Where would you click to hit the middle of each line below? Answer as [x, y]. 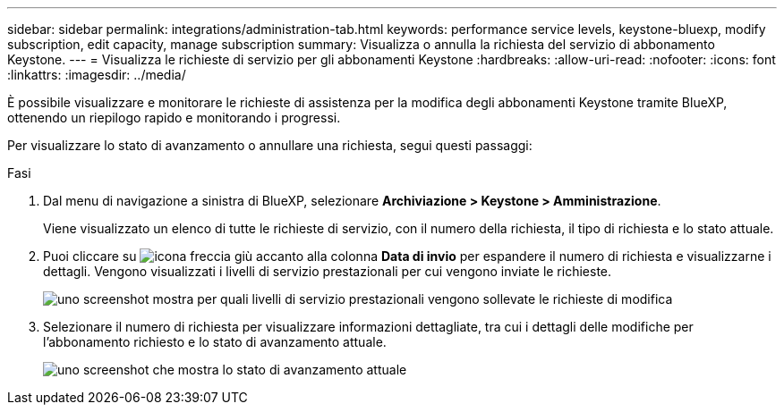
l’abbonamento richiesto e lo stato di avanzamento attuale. [215, 342]
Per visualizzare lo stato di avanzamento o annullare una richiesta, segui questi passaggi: [270, 145]
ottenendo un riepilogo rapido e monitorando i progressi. [174, 118]
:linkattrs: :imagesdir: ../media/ [97, 75]
